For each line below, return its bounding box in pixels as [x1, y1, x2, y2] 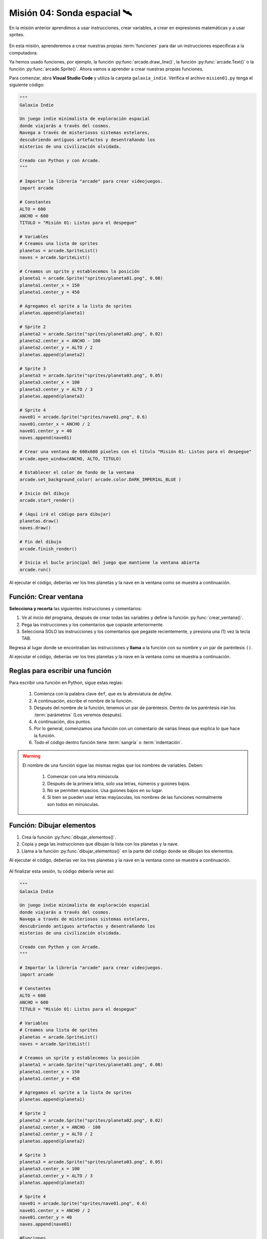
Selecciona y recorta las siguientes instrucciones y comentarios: [9, 605, 142, 612]
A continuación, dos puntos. [34, 719, 91, 725]
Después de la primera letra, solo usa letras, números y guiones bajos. [47, 781, 191, 787]
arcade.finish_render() [19, 546, 78, 552]
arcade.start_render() [19, 497, 75, 503]
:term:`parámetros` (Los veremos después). [34, 712, 123, 718]
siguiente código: [9, 82, 44, 88]
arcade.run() [19, 566, 51, 572]
